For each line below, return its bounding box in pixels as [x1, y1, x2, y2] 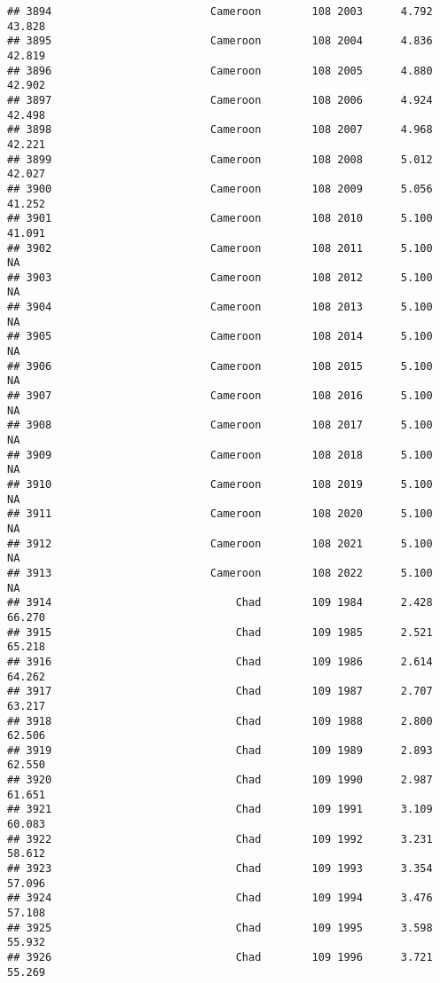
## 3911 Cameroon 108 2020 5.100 [7, 507, 433, 521]
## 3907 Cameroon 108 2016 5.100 [7, 389, 433, 403]
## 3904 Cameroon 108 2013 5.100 [7, 301, 433, 314]
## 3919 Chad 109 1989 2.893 [7, 743, 433, 757]
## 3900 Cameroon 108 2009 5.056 [7, 182, 433, 195]
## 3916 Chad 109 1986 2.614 [7, 655, 433, 668]
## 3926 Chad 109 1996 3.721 [7, 951, 433, 963]
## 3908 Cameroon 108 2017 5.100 [7, 419, 433, 432]
